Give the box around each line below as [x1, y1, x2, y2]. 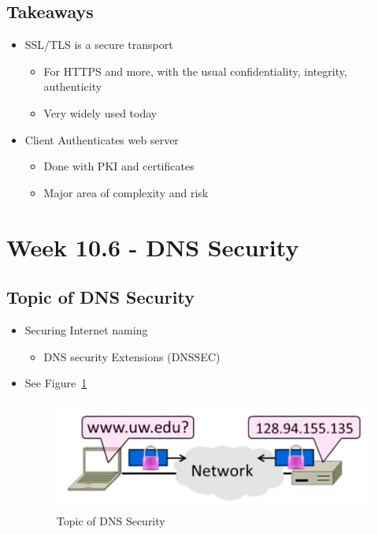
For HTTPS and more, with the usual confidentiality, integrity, [43, 62, 347, 79]
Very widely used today [43, 104, 157, 121]
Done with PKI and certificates [43, 158, 195, 174]
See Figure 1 [24, 375, 87, 391]
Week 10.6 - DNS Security [6, 230, 299, 263]
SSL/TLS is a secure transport [24, 36, 173, 53]
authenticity [43, 78, 102, 95]
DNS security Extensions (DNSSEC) [43, 348, 220, 364]
